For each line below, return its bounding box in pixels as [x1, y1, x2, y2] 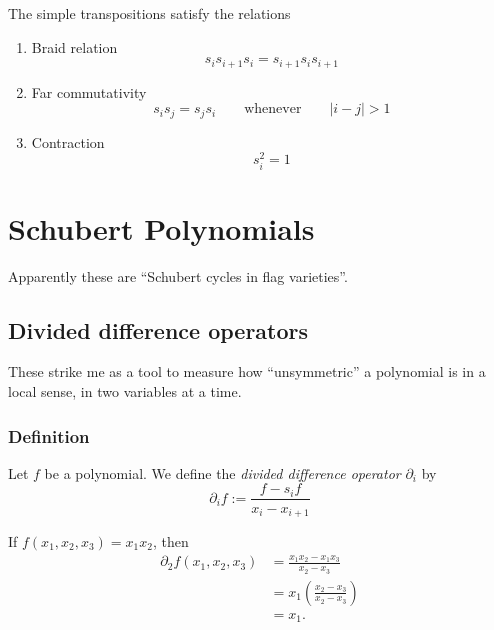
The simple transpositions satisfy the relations [8, 3, 291, 23]
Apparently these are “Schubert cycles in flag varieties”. [8, 265, 348, 286]
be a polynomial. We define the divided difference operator [44, 462, 401, 483]
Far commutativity [31, 81, 147, 102]
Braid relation [31, 36, 118, 57]
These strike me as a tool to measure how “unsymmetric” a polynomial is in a [8, 361, 486, 382]
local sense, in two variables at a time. [8, 381, 242, 402]
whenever [244, 102, 302, 117]
